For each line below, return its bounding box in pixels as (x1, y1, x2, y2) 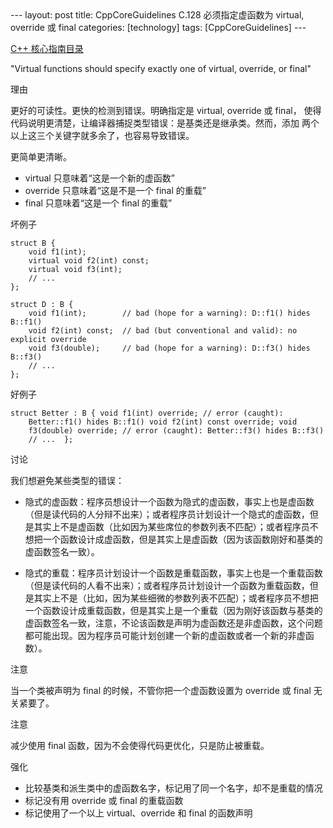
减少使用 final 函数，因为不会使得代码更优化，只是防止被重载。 (10, 740, 270, 751)
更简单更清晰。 (10, 151, 72, 162)
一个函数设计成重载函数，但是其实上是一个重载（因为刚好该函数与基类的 (24, 605, 323, 616)
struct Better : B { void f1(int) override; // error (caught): (10, 408, 284, 418)
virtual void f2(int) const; (28, 256, 150, 266)
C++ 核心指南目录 (10, 43, 84, 54)
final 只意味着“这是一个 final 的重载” (24, 197, 173, 209)
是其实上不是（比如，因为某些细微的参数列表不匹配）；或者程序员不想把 (24, 592, 319, 604)
